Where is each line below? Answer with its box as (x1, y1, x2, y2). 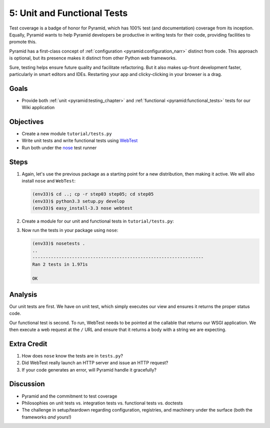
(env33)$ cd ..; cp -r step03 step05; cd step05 (32, 191, 154, 197)
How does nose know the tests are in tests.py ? (21, 352, 123, 358)
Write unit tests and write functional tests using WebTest (21, 137, 138, 143)
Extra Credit (9, 339, 47, 348)
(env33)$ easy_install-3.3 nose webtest (32, 205, 132, 211)
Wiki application (21, 104, 55, 110)
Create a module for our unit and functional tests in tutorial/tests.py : (21, 218, 174, 224)
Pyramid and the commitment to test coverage (21, 393, 117, 399)
